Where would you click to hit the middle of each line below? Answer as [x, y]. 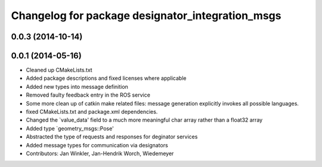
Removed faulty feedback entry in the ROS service [88, 95]
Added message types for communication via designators [97, 145]
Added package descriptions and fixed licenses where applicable [106, 78]
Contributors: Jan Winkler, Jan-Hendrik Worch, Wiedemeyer [100, 153]
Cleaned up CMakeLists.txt [59, 70]
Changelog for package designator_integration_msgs [146, 16]
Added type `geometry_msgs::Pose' [70, 128]
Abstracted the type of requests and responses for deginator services [112, 137]
